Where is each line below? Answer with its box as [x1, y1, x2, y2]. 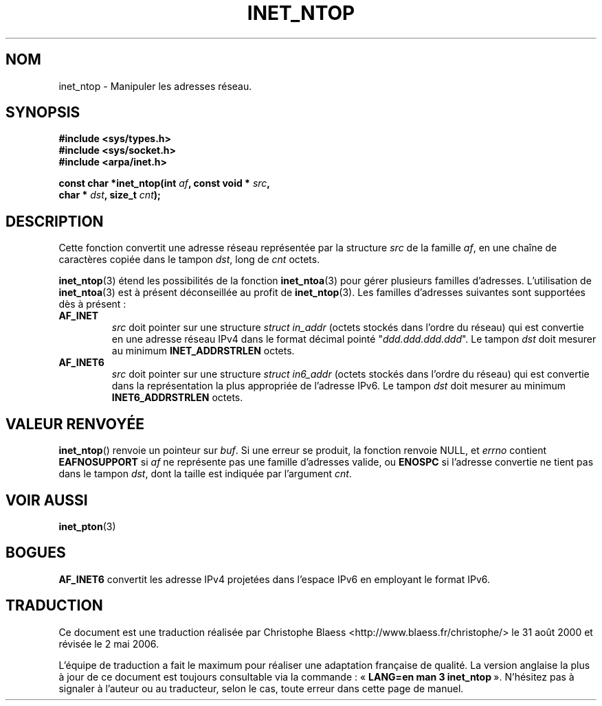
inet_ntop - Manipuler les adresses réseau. [58, 80, 252, 92]
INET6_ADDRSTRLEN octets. [111, 391, 243, 404]
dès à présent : [58, 298, 126, 310]
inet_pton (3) [58, 520, 116, 532]
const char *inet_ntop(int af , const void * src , [58, 177, 270, 190]
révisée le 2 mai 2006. [58, 637, 159, 650]
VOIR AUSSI [5, 491, 88, 509]
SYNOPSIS [5, 104, 80, 122]
